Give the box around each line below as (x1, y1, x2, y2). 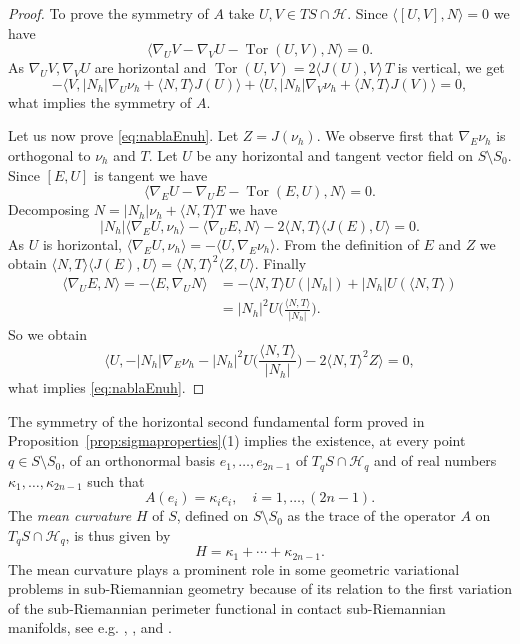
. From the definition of (275, 233, 419, 254)
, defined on (176, 505, 249, 526)
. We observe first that (316, 125, 454, 146)
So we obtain (8, 323, 87, 344)
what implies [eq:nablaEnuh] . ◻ (8, 377, 205, 398)
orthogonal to (8, 144, 91, 165)
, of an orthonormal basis (61, 450, 216, 471)
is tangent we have (94, 164, 208, 185)
